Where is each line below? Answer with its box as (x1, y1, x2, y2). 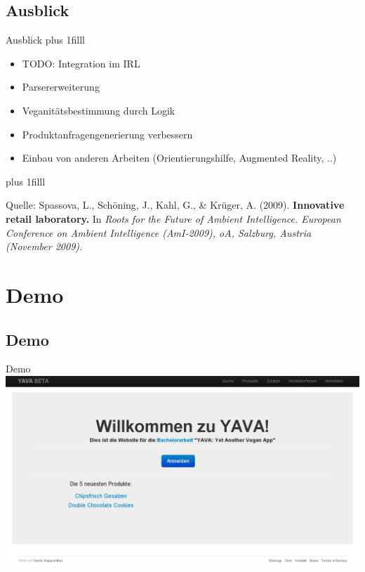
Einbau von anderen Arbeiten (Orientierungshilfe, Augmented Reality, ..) (22, 150, 337, 165)
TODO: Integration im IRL (22, 56, 140, 70)
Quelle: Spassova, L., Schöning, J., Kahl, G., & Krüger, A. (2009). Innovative (6, 197, 345, 212)
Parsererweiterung (22, 79, 100, 94)
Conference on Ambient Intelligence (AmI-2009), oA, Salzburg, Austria (6, 225, 312, 240)
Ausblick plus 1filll (6, 32, 85, 47)
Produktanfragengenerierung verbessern (22, 126, 193, 141)
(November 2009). (6, 239, 83, 254)
